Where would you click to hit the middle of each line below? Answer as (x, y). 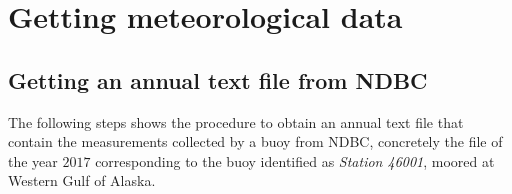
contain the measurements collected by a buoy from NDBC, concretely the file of (255, 141)
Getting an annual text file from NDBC (218, 79)
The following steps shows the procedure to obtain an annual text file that (236, 121)
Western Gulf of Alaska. (82, 180)
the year (33, 160)
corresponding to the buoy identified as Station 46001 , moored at (295, 160)
